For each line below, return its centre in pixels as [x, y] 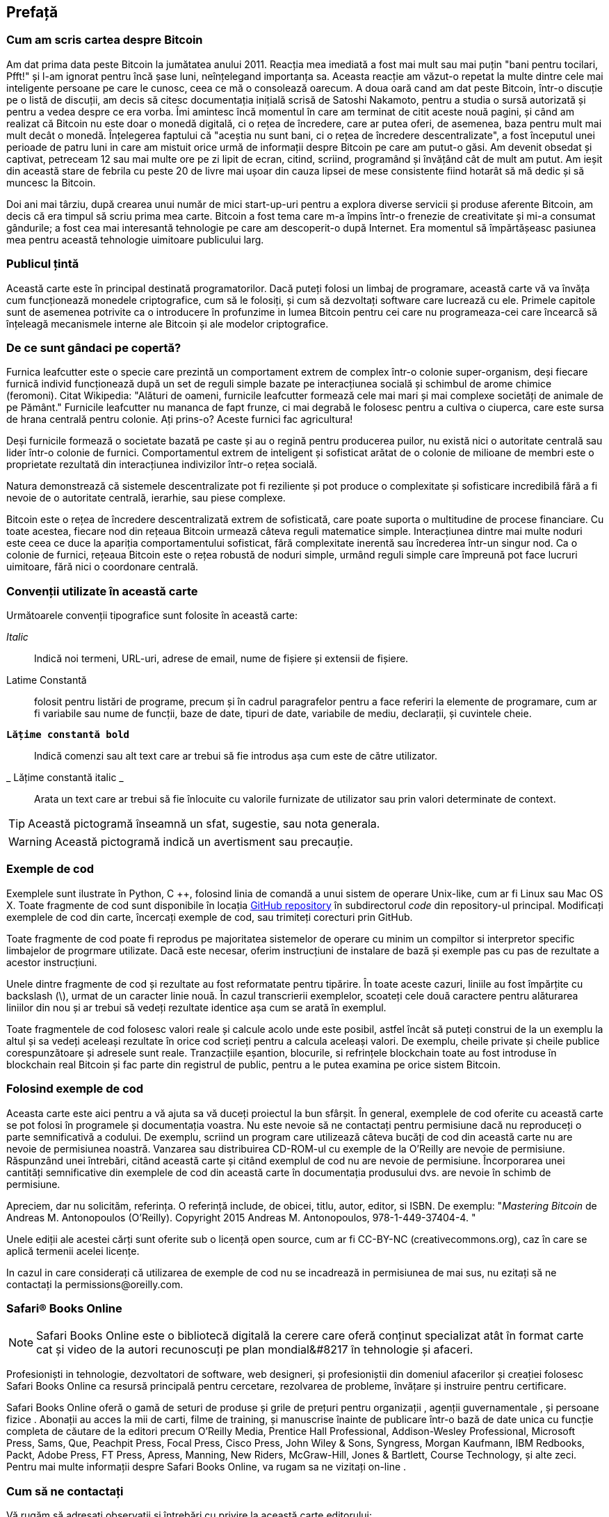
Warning [30, 842]
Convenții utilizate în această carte [102, 591]
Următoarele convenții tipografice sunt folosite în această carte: [152, 616]
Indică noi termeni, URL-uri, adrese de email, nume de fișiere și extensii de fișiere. [221, 659]
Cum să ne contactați [65, 1491]
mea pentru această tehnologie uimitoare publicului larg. [135, 239]
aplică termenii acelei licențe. [73, 1251]
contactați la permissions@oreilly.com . [95, 1284]
